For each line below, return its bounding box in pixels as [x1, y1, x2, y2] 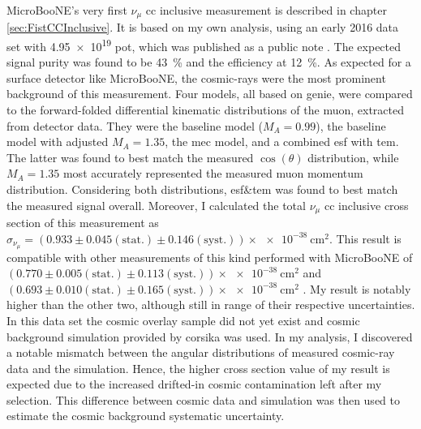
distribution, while [307, 148, 399, 165]
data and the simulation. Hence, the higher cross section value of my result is [6, 359, 390, 376]
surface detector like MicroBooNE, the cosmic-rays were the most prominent [6, 69, 386, 86]
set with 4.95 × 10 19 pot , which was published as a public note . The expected [6, 36, 402, 54]
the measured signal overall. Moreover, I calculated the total [6, 196, 306, 213]
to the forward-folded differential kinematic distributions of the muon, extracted [6, 101, 404, 118]
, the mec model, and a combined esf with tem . [165, 133, 399, 150]
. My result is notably [303, 280, 411, 297]
